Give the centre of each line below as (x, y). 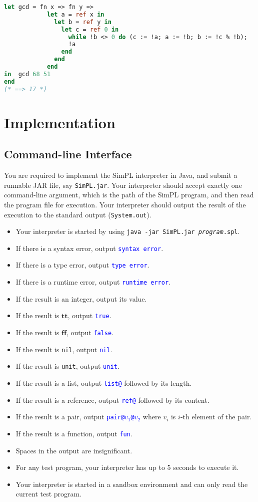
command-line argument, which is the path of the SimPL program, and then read (129, 195)
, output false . (90, 332)
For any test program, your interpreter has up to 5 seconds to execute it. (127, 467)
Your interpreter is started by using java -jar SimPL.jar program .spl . (128, 231)
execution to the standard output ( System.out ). (78, 214)
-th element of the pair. (216, 417)
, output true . (89, 315)
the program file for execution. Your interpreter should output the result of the (125, 204)
